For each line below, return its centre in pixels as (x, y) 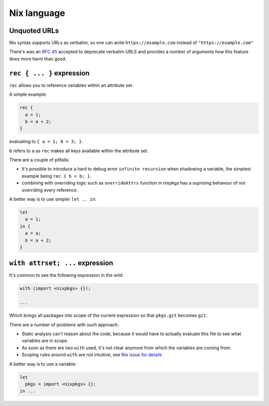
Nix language (37, 13)
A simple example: (28, 94)
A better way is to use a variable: (43, 364)
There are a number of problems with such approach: (64, 325)
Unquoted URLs (34, 31)
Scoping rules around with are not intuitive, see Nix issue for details (92, 355)
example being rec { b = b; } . (57, 176)
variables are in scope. (45, 341)
